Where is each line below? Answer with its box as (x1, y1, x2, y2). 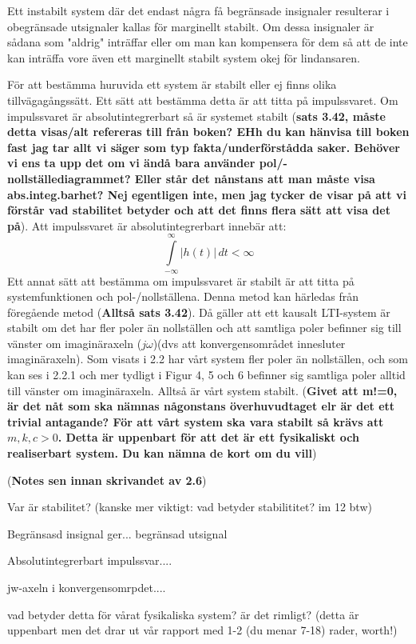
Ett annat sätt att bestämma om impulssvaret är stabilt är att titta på (7, 272, 355, 289)
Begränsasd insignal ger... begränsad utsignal (7, 525, 228, 542)
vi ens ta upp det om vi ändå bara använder (7, 154, 256, 171)
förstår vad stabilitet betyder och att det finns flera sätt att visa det (7, 202, 390, 218)
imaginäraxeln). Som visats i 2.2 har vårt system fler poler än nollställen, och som (7, 350, 408, 367)
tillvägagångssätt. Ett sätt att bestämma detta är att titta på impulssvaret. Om (7, 91, 398, 108)
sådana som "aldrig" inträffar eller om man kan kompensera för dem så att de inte (7, 34, 408, 50)
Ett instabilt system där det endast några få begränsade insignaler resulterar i (7, 2, 390, 18)
